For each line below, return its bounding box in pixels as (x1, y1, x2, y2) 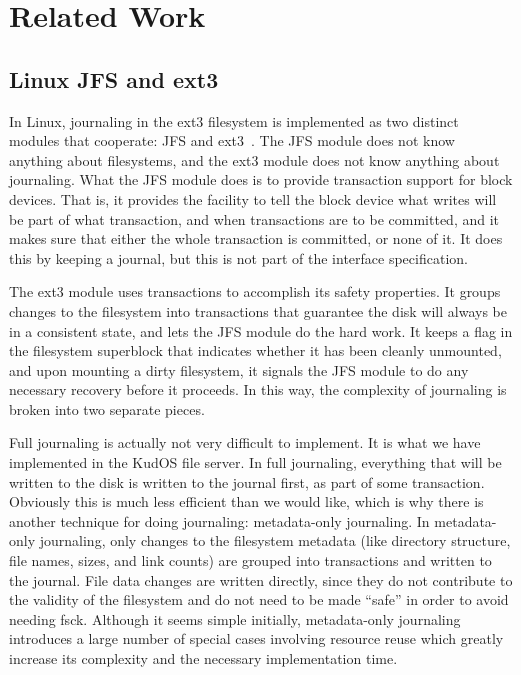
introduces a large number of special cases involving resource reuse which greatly (9, 628, 504, 649)
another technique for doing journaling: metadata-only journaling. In (9, 510, 430, 531)
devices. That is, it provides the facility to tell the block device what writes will (9, 188, 497, 209)
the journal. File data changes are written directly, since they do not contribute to (9, 569, 513, 590)
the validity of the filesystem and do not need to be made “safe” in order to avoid (9, 589, 509, 610)
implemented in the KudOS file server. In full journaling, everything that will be (9, 452, 502, 473)
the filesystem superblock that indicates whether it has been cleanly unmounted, (9, 340, 502, 361)
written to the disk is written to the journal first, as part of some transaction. (9, 471, 485, 492)
